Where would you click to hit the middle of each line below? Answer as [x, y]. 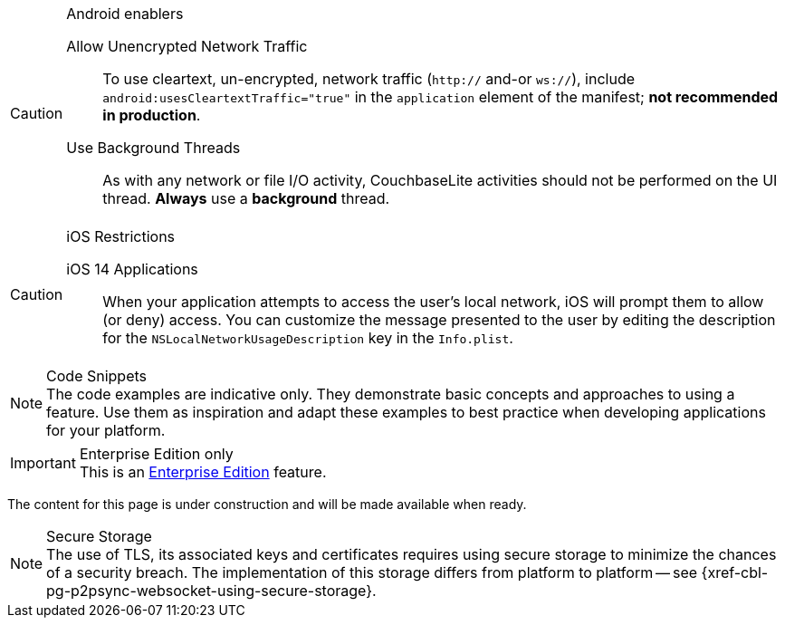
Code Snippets [97, 376]
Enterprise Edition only [156, 454]
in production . [152, 115]
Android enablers [125, 14]
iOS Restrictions [121, 236]
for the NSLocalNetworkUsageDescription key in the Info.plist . [308, 338]
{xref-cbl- [735, 572]
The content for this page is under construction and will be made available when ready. [267, 504]
